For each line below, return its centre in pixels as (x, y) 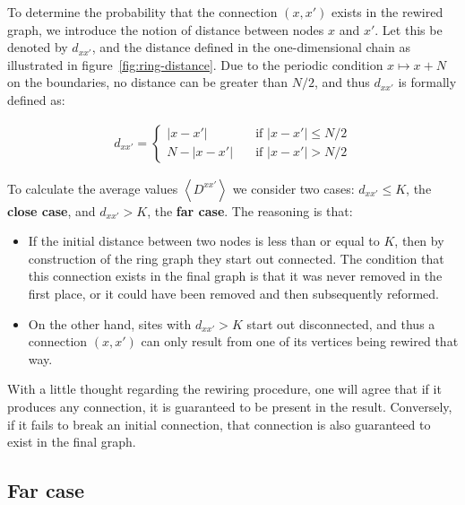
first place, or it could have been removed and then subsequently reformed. (233, 293)
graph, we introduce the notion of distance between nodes (166, 29)
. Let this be (409, 29)
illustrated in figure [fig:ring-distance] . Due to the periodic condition (195, 64)
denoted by (38, 47)
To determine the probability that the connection (142, 12)
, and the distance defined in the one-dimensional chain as (251, 47)
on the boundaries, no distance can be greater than (147, 82)
